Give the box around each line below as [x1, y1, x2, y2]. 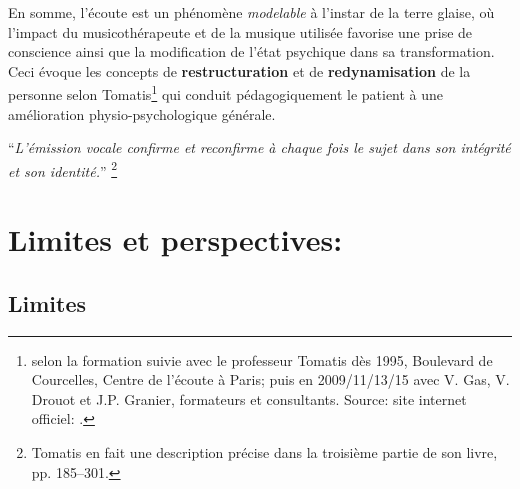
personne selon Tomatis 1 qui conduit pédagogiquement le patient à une [8, 81, 444, 105]
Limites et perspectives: [8, 219, 343, 260]
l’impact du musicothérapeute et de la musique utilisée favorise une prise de [8, 21, 473, 42]
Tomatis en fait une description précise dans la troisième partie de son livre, [31, 442, 498, 463]
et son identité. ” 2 [8, 157, 118, 181]
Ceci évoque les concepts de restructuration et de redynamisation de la [8, 60, 471, 81]
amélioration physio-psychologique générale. [8, 103, 276, 124]
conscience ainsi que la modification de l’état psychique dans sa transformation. [8, 41, 495, 62]
